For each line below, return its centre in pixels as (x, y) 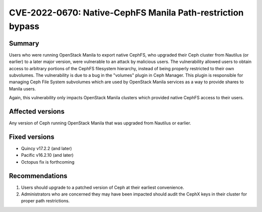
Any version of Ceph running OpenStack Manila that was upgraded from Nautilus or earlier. (100, 123)
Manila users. (22, 89)
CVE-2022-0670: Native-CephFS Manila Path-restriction (126, 13)
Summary (24, 43)
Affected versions (37, 112)
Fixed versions (32, 137)
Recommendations (38, 176)
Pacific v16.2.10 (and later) (47, 155)
